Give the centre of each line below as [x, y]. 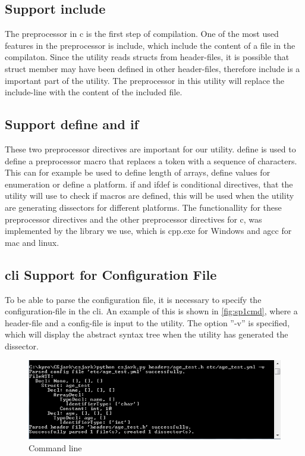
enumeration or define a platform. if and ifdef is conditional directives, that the [149, 184]
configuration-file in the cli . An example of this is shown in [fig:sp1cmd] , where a [151, 311]
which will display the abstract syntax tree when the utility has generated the [147, 334]
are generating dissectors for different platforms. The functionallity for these [143, 207]
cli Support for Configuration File [111, 274]
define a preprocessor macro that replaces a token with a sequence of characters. [151, 160]
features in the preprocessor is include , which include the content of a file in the [150, 45]
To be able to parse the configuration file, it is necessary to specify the [133, 299]
